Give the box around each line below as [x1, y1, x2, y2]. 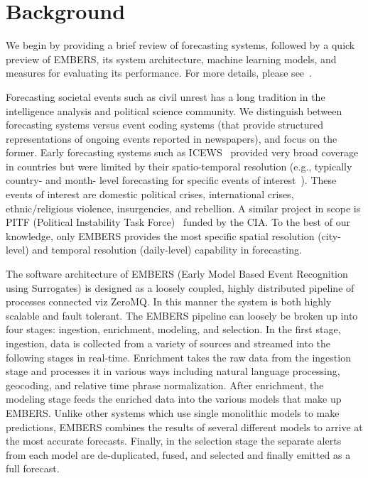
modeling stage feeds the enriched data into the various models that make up [6, 391, 342, 406]
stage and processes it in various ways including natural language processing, [6, 364, 340, 379]
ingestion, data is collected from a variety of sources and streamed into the [6, 336, 331, 350]
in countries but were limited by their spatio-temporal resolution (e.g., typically [6, 158, 352, 173]
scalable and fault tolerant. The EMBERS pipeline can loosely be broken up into [6, 308, 358, 322]
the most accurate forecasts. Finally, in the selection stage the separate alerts [6, 433, 342, 448]
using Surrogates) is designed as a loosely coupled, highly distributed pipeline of [6, 280, 355, 295]
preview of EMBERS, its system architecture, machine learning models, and [6, 51, 337, 66]
